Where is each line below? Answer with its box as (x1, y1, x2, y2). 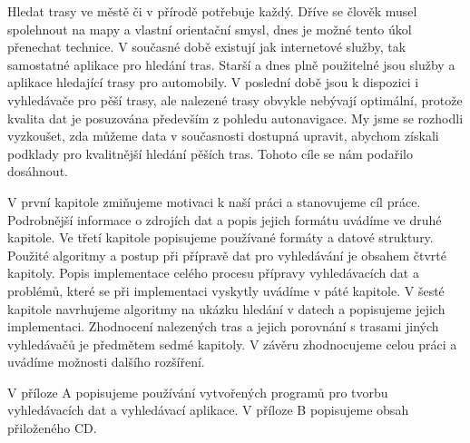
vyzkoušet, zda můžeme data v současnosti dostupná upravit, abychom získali (7, 126, 439, 145)
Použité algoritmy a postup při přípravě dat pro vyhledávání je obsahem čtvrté (7, 245, 447, 264)
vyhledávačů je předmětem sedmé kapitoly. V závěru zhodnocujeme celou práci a (7, 334, 457, 353)
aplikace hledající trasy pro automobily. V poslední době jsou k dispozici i (7, 73, 419, 92)
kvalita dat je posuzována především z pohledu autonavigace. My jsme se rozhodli (7, 108, 464, 127)
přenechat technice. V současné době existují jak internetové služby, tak (7, 37, 406, 56)
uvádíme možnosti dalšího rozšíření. (7, 352, 205, 371)
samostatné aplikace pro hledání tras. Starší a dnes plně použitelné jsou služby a (7, 54, 455, 74)
